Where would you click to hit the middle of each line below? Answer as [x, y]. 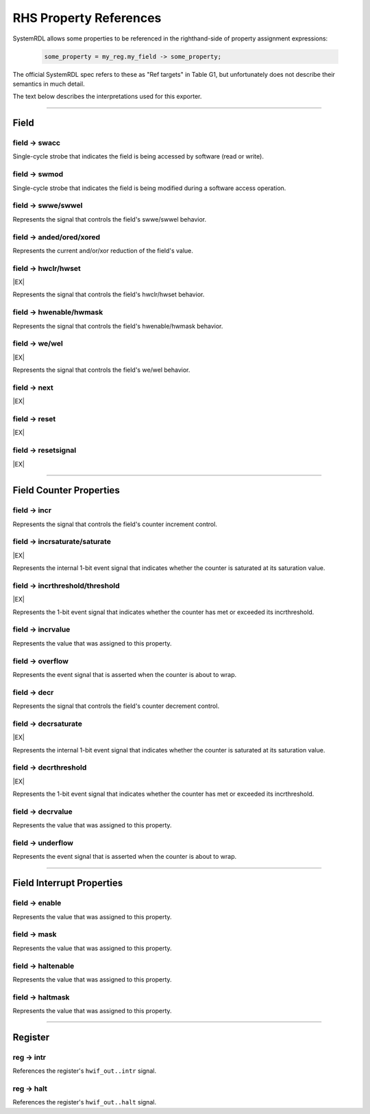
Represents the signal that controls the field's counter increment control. [115, 524]
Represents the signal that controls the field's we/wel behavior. [101, 370]
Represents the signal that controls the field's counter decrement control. [116, 706]
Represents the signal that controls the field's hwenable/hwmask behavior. [118, 326]
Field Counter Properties [66, 490]
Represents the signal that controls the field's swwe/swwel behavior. [110, 219]
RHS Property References [87, 18]
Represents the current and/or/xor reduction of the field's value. [103, 250]
